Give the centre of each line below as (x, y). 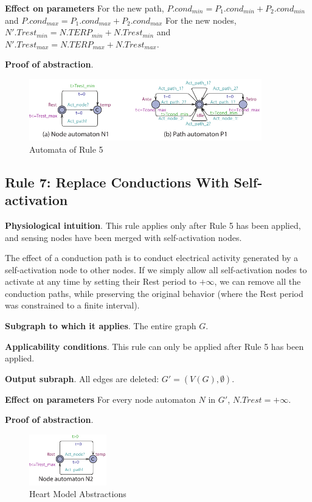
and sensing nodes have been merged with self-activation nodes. (123, 237)
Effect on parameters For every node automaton (100, 399)
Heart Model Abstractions (78, 494)
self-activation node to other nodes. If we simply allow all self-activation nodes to (156, 269)
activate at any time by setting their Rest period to (101, 281)
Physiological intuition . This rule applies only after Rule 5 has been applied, (153, 225)
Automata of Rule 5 (66, 149)
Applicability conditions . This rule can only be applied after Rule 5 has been (154, 346)
